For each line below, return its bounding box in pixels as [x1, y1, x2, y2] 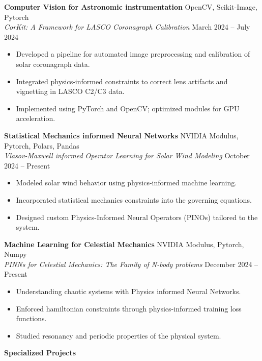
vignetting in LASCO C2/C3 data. [16, 86, 125, 97]
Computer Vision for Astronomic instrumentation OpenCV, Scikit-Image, [4, 2, 257, 12]
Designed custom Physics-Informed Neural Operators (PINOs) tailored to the [16, 211, 258, 222]
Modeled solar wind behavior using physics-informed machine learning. [16, 177, 237, 188]
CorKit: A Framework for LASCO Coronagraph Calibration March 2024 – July [4, 21, 250, 32]
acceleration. [16, 113, 55, 124]
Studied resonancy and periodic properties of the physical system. [16, 330, 221, 341]
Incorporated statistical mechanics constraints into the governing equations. [16, 194, 252, 205]
